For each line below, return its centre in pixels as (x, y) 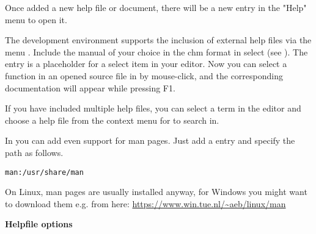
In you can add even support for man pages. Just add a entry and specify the (150, 140)
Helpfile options (39, 224)
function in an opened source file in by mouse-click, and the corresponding (144, 75)
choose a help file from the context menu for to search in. (112, 120)
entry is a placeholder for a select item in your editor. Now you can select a (146, 64)
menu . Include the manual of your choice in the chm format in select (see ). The (156, 51)
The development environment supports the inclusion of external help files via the (158, 40)
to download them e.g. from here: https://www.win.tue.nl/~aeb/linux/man (145, 203)
